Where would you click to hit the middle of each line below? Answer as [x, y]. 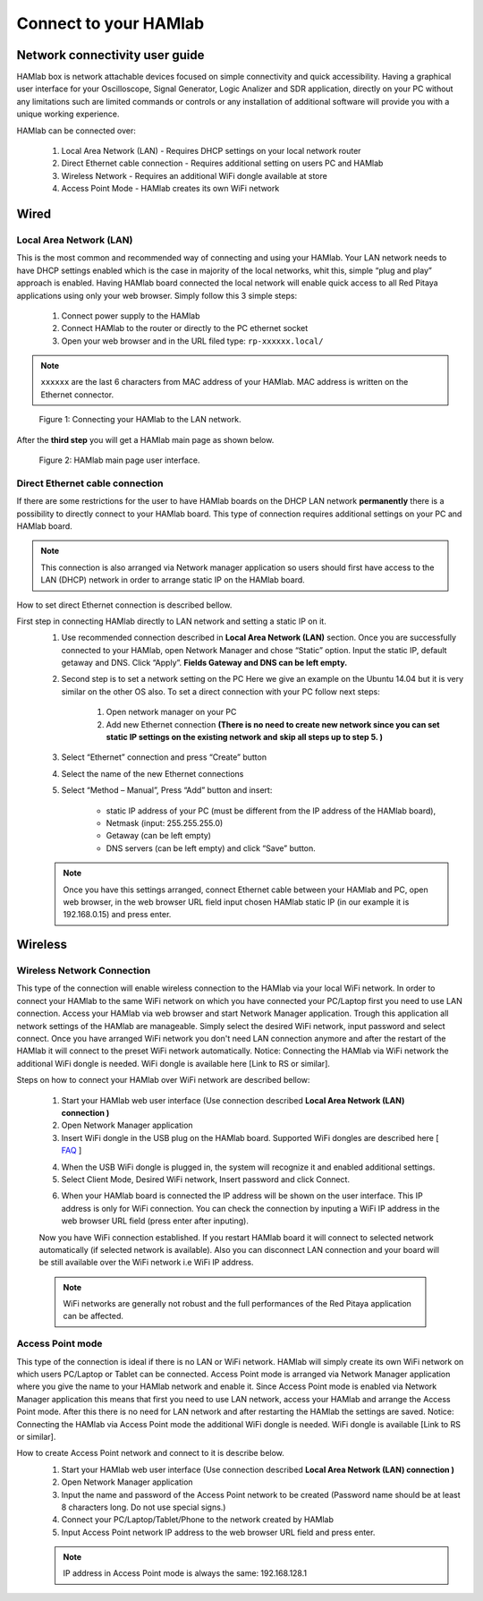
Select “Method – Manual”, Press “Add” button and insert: [167, 790]
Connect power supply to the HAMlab [131, 315]
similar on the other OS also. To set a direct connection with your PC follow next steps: [220, 691]
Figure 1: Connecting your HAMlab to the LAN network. [140, 420]
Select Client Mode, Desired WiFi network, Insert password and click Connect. [206, 1179]
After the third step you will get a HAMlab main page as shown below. [145, 439]
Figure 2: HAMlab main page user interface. [119, 460]
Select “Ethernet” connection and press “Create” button [164, 757]
